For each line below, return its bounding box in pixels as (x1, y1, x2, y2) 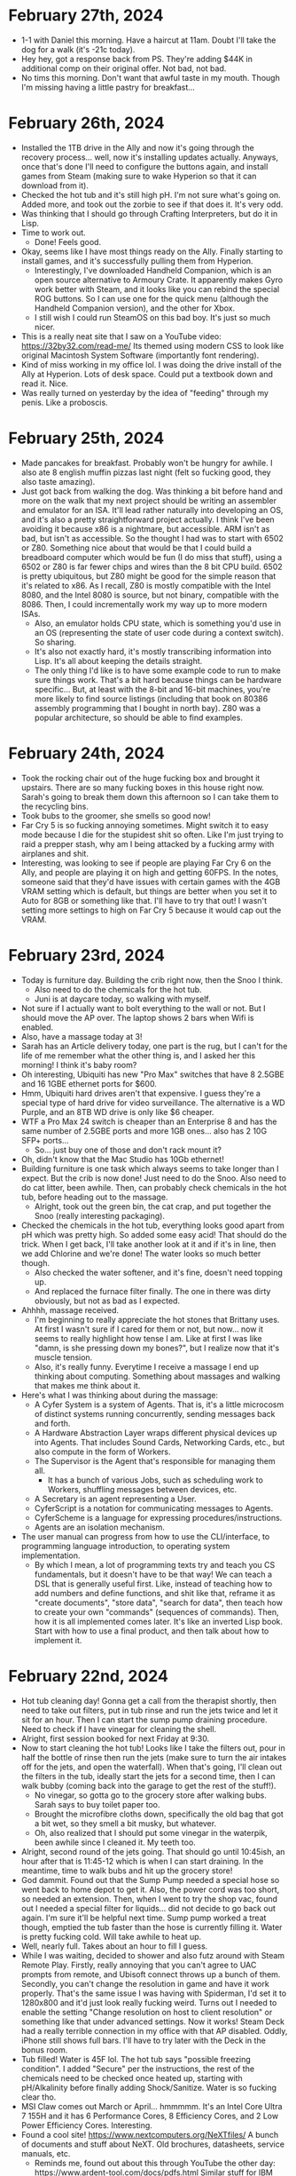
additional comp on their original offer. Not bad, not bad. (20, 63, 227, 74)
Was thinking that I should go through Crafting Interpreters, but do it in (20, 208, 278, 218)
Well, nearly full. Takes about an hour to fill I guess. (20, 1941, 208, 1951)
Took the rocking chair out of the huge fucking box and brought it (20, 772, 261, 783)
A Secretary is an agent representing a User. (34, 1493, 197, 1504)
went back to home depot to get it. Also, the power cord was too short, (20, 1884, 280, 1895)
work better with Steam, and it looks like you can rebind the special (34, 283, 280, 294)
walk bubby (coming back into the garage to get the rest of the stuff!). (20, 1780, 277, 1791)
